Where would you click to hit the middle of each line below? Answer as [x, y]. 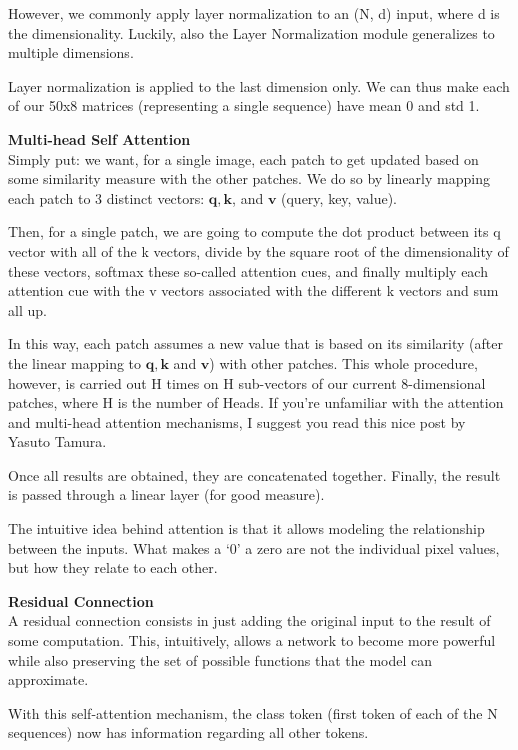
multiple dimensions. [71, 52]
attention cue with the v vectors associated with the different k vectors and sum [253, 290]
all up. [27, 309]
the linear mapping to [75, 362]
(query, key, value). [339, 197]
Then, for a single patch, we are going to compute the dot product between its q [254, 231]
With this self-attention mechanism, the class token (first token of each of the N [253, 712]
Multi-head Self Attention [99, 138]
